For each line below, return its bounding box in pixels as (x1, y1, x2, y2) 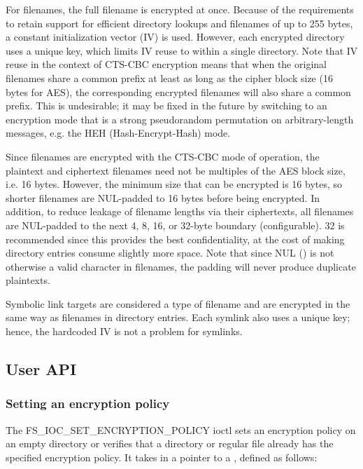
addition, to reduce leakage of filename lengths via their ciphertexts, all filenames (6, 204, 354, 219)
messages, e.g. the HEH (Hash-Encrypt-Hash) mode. (6, 125, 231, 140)
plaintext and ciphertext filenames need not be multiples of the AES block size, (6, 163, 346, 177)
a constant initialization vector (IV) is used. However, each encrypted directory (6, 29, 345, 44)
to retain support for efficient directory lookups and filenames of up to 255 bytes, (6, 15, 353, 30)
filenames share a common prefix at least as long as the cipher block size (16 (6, 70, 333, 85)
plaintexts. (6, 273, 50, 287)
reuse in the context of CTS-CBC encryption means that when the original (6, 57, 327, 72)
